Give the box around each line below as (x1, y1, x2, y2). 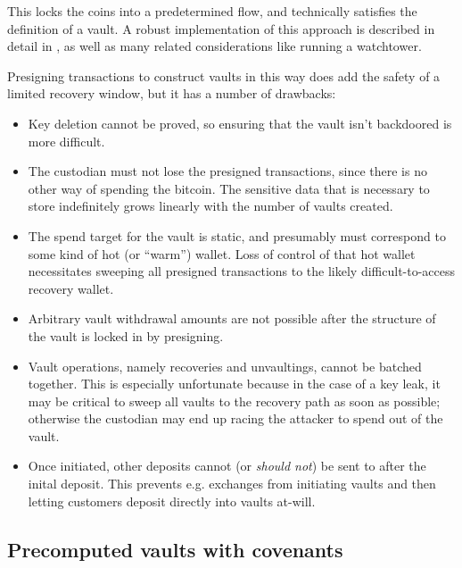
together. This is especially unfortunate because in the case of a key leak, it (28, 374, 441, 393)
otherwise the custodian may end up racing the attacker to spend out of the (28, 409, 443, 428)
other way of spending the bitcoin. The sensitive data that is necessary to (28, 179, 430, 197)
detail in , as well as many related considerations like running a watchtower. (7, 37, 422, 55)
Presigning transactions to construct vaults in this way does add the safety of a (7, 66, 441, 85)
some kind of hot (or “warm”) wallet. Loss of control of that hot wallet (28, 244, 416, 263)
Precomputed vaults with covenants (7, 535, 343, 563)
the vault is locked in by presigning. (28, 326, 224, 345)
